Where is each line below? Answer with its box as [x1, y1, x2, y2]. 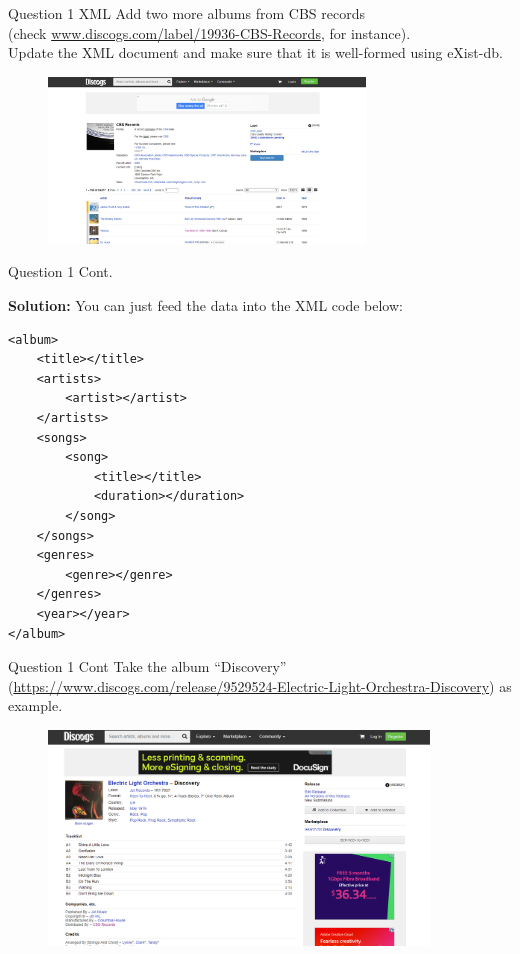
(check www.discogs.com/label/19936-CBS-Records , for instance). [8, 22, 411, 43]
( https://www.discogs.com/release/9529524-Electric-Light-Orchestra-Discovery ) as [8, 675, 512, 696]
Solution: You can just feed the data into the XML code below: [8, 295, 403, 316]
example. [8, 695, 63, 716]
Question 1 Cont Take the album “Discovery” [8, 656, 287, 677]
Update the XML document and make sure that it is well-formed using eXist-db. [8, 42, 503, 63]
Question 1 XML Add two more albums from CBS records [8, 3, 365, 23]
